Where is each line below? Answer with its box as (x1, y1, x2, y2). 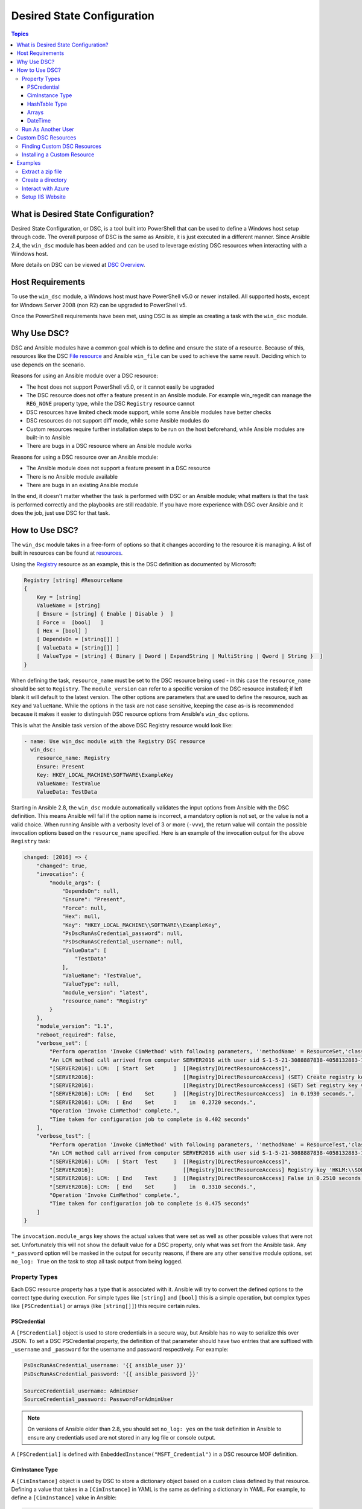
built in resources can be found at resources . (11, 549, 123, 557)
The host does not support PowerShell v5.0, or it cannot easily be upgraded (26, 383, 215, 391)
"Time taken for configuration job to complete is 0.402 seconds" (49, 1115, 250, 1123)
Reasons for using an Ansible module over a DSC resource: (11, 372, 159, 380)
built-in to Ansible (26, 433, 71, 441)
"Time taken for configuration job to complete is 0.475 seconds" (49, 1200, 250, 1207)
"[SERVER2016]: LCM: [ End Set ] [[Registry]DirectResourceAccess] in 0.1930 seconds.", (49, 1090, 355, 1097)
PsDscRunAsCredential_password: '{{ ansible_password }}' (24, 1370, 199, 1377)
